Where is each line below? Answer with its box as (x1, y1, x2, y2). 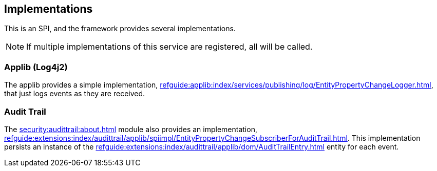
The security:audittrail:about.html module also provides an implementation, (4, 124, 257, 134)
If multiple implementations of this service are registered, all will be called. (26, 41, 313, 52)
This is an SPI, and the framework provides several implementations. (4, 24, 236, 33)
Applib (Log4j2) (4, 61, 68, 72)
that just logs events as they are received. (4, 89, 145, 98)
